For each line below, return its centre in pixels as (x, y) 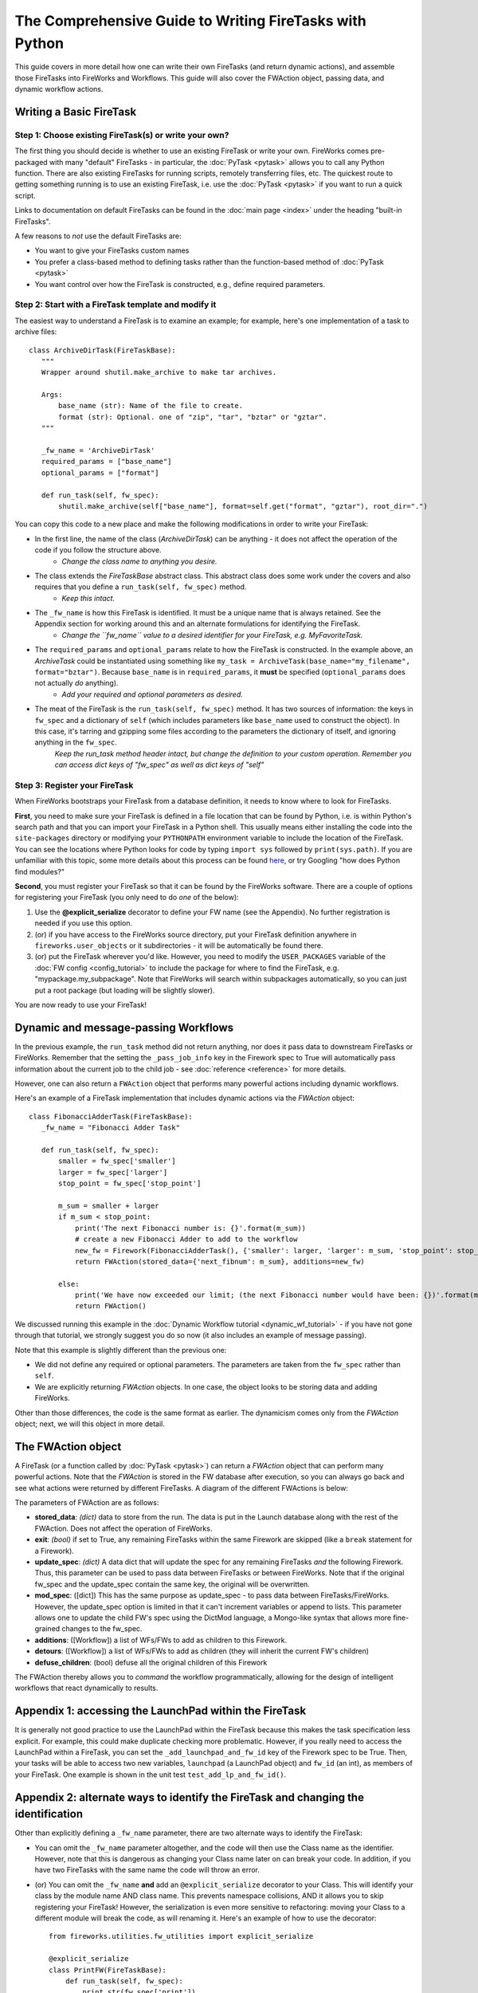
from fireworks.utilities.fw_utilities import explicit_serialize (181, 1936)
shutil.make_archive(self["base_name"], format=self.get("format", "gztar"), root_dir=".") (243, 506)
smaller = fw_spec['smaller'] (118, 1161)
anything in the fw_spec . (76, 742)
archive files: (36, 332)
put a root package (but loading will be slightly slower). (125, 990)
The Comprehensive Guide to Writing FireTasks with (190, 21)
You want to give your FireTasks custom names (112, 250)
